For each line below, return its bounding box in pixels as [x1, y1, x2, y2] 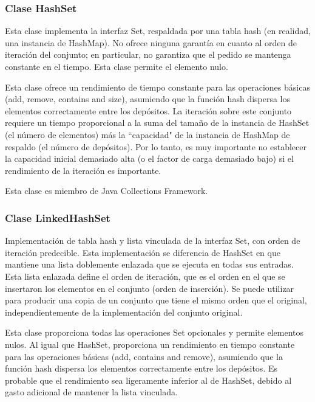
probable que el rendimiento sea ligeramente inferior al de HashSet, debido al [5, 373, 292, 386]
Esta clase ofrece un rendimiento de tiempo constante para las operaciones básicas [5, 80, 310, 93]
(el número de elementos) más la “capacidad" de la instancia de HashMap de [5, 128, 290, 140]
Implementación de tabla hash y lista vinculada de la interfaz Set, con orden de [5, 234, 300, 247]
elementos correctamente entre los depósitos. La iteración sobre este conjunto [5, 104, 292, 117]
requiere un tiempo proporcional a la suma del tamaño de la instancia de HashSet [5, 116, 310, 129]
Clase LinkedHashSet [5, 210, 110, 225]
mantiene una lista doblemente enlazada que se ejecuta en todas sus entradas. [5, 258, 294, 271]
